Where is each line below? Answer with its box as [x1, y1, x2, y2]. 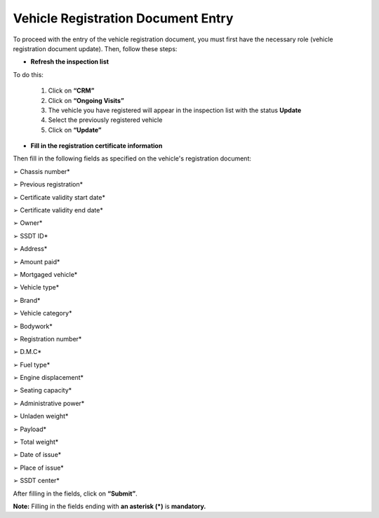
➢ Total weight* [13, 438, 59, 447]
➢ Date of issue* [13, 451, 62, 459]
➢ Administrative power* [13, 399, 85, 407]
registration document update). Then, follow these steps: [13, 44, 178, 53]
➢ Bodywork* [13, 322, 53, 330]
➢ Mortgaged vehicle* [13, 270, 78, 278]
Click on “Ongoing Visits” [48, 96, 124, 104]
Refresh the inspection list [30, 57, 109, 66]
